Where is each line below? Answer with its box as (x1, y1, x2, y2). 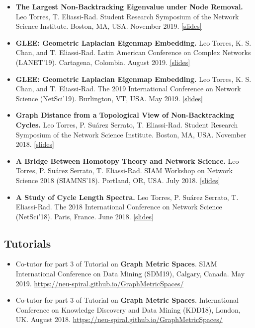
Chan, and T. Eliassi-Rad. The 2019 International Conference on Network (15, 83, 241, 94)
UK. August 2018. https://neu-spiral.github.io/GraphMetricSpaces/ (15, 314, 223, 325)
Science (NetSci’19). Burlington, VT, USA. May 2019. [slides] (15, 93, 203, 103)
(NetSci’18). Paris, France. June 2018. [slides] (15, 211, 154, 221)
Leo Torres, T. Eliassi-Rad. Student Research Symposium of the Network (15, 11, 239, 21)
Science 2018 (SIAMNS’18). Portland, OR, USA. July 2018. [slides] (15, 175, 220, 185)
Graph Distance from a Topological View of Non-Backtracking (15, 110, 235, 120)
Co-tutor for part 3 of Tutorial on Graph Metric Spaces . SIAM (15, 259, 217, 269)
